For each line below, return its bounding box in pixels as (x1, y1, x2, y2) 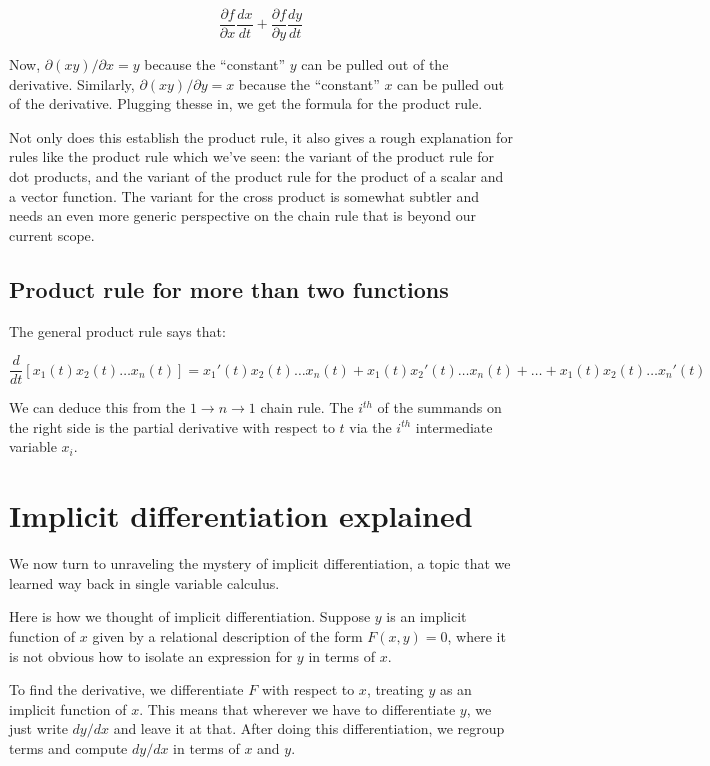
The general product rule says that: (9, 320, 226, 341)
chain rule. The (260, 397, 354, 418)
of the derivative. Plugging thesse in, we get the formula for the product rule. (9, 93, 483, 114)
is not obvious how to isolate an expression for (9, 645, 293, 666)
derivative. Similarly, (9, 73, 135, 94)
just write (9, 718, 68, 739)
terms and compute (9, 737, 128, 758)
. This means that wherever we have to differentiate (139, 698, 456, 719)
